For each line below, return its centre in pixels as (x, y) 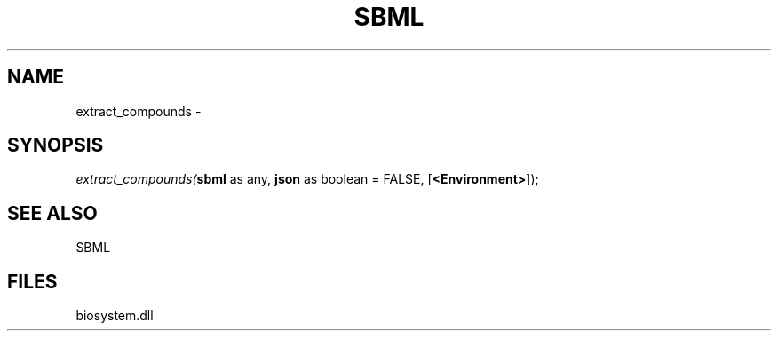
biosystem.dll (115, 316)
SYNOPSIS (56, 145)
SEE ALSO (52, 213)
